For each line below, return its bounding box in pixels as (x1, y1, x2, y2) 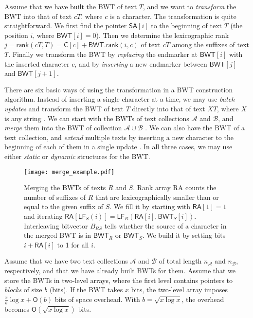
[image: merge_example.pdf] (24, 168, 115, 176)
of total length (159, 256, 202, 266)
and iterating (24, 211, 63, 221)
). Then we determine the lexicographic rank (96, 30, 229, 40)
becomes (4, 303, 30, 314)
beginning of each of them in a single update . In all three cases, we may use (4, 141, 233, 152)
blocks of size (4, 284, 42, 295)
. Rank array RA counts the (133, 182, 217, 193)
